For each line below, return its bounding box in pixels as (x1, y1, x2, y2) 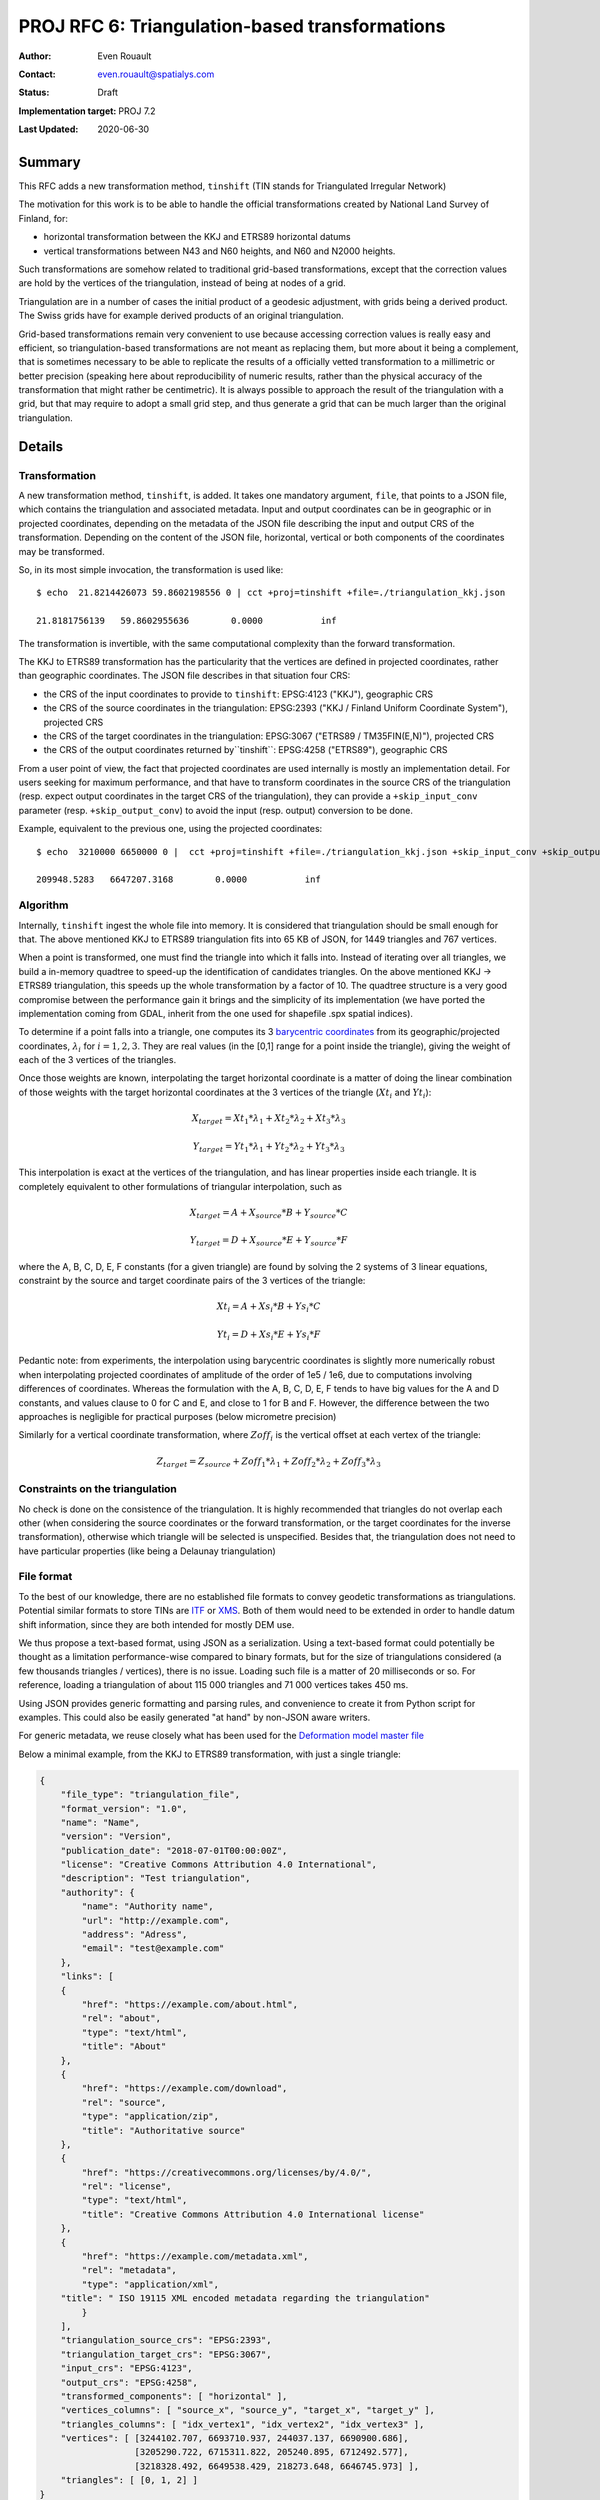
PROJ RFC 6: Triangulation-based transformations (18, 15, 446, 37)
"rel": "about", (81, 2013, 162, 2024)
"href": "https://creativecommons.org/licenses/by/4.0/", (81, 2166, 372, 2178)
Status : (18, 86, 50, 99)
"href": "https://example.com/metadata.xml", (81, 2251, 309, 2262)
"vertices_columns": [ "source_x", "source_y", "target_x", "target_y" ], (60, 2405, 435, 2416)
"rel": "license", (81, 2181, 172, 2192)
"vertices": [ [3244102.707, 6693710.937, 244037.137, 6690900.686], (60, 2433, 409, 2444)
